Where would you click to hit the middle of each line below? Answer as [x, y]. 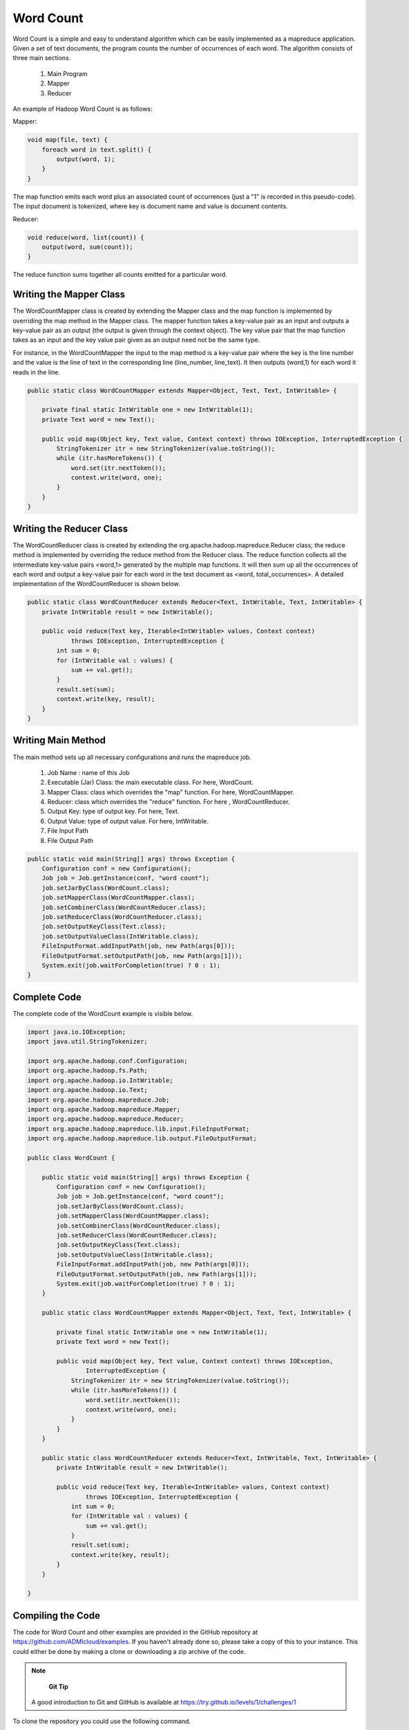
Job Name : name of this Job [89, 772]
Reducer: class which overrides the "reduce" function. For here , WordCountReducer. [169, 802]
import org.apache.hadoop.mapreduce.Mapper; [104, 1109]
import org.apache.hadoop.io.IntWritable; [100, 1080]
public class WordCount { [71, 1158]
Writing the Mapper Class [69, 294]
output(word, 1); [86, 160]
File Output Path [70, 840]
